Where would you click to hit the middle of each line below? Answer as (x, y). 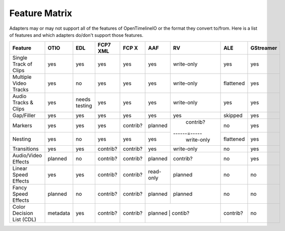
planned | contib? (169, 213)
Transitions (25, 149)
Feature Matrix (41, 13)
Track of (22, 64)
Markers (22, 126)
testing (84, 106)
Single (20, 58)
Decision (23, 213)
